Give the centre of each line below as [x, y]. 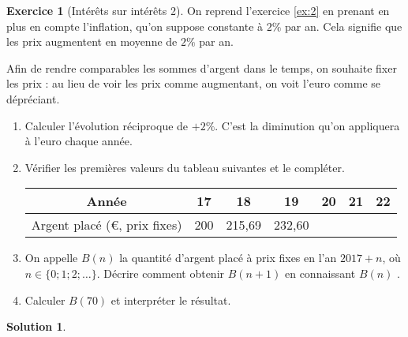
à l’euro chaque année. [79, 141]
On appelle [51, 258]
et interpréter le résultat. [171, 300]
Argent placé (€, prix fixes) [107, 225]
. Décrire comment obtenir [161, 273]
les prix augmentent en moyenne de [92, 41]
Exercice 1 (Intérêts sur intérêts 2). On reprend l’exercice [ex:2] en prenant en [198, 10]
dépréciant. [33, 98]
